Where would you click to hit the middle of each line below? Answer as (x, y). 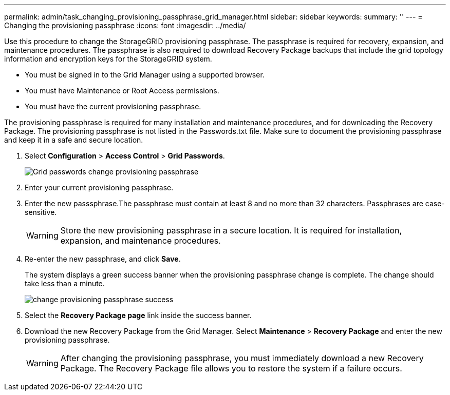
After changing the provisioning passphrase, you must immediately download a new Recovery (242, 358)
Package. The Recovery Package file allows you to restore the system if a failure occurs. (231, 368)
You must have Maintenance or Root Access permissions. (122, 91)
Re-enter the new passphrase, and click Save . (103, 259)
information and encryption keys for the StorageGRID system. (108, 59)
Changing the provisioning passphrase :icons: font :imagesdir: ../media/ (125, 25)
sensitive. (41, 212)
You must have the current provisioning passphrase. (113, 106)
